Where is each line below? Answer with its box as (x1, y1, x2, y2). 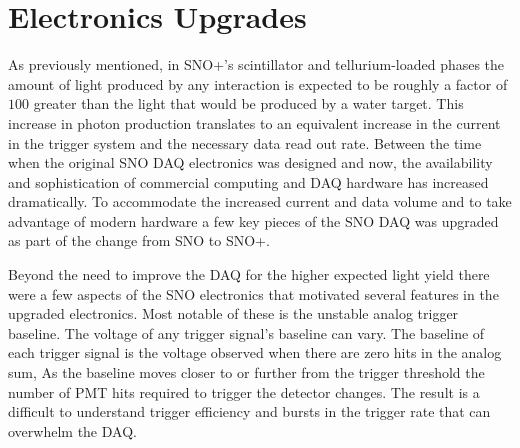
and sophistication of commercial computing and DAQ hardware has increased (8, 171, 489, 192)
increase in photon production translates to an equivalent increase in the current (8, 112, 501, 133)
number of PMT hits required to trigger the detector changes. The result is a (8, 381, 480, 402)
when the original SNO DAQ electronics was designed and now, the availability (8, 152, 493, 173)
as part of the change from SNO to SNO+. (8, 230, 270, 251)
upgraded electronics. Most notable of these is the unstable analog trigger (8, 303, 459, 324)
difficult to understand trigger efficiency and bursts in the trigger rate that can (8, 401, 491, 422)
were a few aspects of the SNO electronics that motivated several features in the (8, 283, 499, 304)
